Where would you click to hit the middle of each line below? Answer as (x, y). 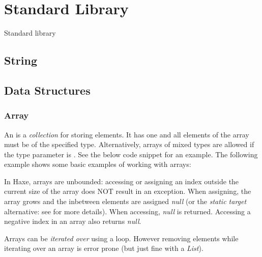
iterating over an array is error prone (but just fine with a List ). (104, 248)
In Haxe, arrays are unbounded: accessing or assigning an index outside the (122, 181)
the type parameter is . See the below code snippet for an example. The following (131, 154)
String (21, 60)
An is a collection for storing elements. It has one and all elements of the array (127, 134)
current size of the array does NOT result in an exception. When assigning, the (128, 191)
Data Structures (47, 90)
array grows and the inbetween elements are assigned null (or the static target (125, 201)
